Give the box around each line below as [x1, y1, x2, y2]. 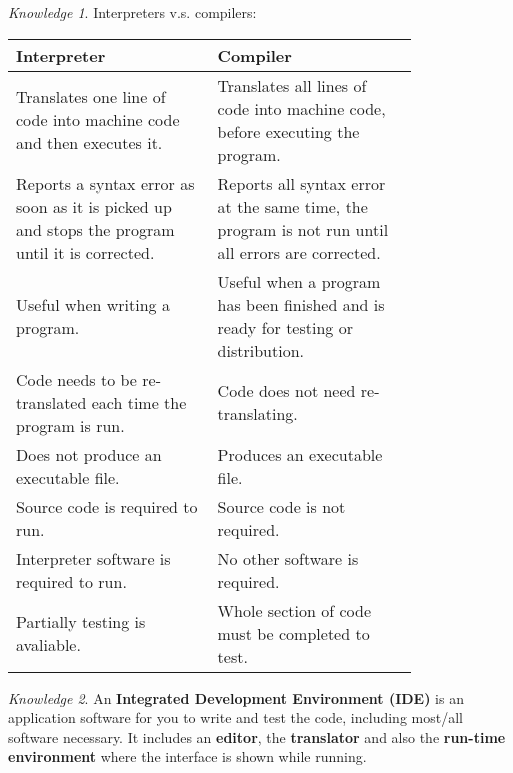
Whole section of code [217, 598, 372, 622]
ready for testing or [217, 315, 353, 339]
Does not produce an [16, 442, 162, 466]
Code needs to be [16, 367, 137, 391]
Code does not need [217, 379, 356, 403]
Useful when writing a [16, 292, 170, 316]
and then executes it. [16, 131, 163, 155]
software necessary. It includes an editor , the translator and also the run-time [8, 726, 506, 747]
